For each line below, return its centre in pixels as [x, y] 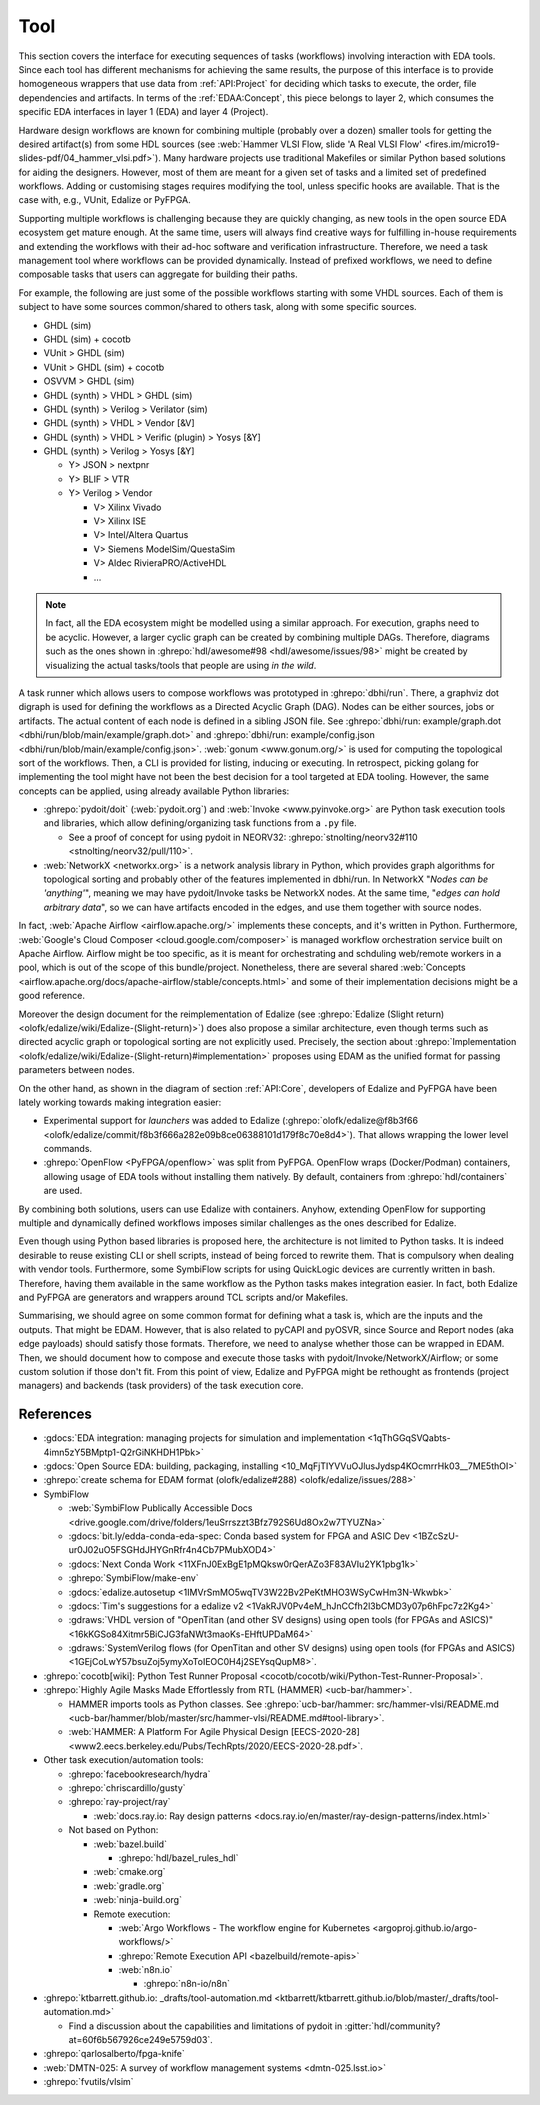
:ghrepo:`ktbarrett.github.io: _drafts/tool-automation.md [158, 1997]
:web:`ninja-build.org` [137, 1900]
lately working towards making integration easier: [120, 1102]
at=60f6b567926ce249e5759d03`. [141, 2040]
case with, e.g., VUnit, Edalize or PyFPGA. [105, 200]
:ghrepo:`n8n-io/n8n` [186, 1984]
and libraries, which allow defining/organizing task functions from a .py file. [200, 823]
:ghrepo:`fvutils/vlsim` [88, 2082]
